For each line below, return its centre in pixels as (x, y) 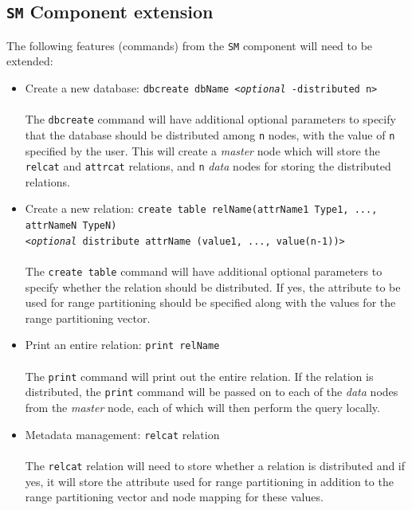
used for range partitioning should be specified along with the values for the (210, 302)
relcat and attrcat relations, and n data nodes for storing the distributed (208, 166)
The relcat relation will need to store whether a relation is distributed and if (215, 465)
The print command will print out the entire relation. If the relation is (199, 376)
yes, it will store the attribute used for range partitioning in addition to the (209, 481)
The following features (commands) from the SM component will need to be (190, 45)
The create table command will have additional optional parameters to (204, 271)
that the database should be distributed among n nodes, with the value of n (210, 134)
